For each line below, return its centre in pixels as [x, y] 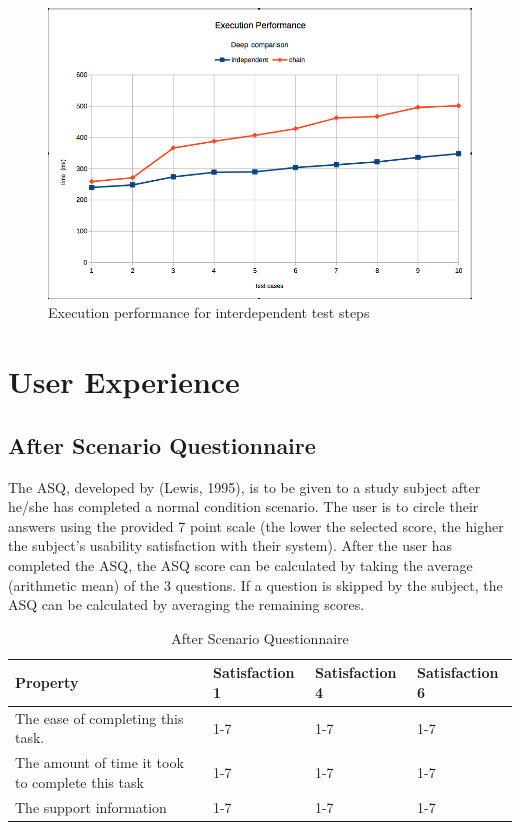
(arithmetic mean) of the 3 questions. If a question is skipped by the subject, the [255, 584]
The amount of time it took [99, 762]
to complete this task [79, 781]
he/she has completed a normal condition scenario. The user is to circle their [243, 506]
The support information [91, 806]
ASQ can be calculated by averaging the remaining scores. [186, 604]
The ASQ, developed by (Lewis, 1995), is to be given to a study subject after [244, 486]
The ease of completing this [99, 717]
